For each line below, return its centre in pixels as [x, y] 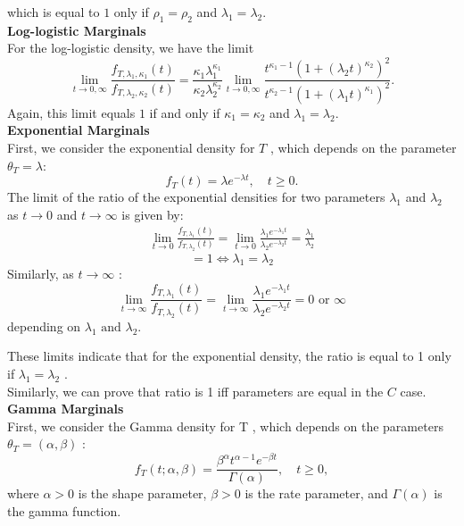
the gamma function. [64, 510]
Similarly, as [41, 274]
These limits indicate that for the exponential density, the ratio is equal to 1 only [229, 356]
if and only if [185, 112]
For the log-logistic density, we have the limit [131, 48]
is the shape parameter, [142, 493]
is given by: [153, 214]
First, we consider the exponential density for [131, 148]
